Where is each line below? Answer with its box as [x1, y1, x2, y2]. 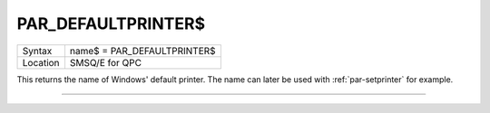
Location [22, 56, 60, 69]
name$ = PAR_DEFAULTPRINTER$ [69, 44, 217, 57]
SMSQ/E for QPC [69, 56, 142, 69]
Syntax [22, 44, 53, 57]
